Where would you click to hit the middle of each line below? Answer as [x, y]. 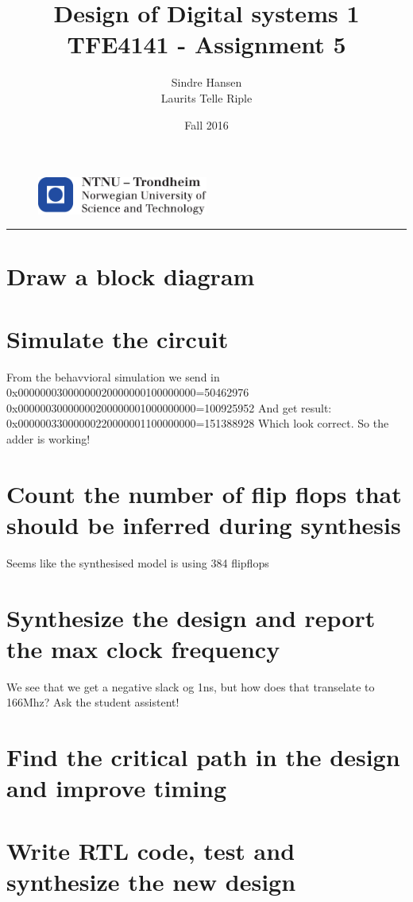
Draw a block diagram [131, 276]
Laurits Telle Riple [206, 97]
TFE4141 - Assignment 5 [206, 44]
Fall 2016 [206, 124]
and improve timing [117, 788]
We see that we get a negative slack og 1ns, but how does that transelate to [191, 686]
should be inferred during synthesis [204, 524]
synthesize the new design [151, 881]
